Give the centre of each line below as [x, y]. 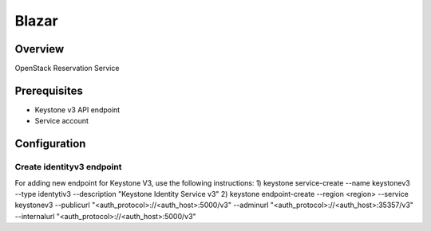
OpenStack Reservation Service [67, 69]
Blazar [37, 21]
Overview [40, 49]
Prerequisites [49, 90]
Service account [62, 121]
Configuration [50, 144]
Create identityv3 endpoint [68, 167]
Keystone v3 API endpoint [77, 110]
